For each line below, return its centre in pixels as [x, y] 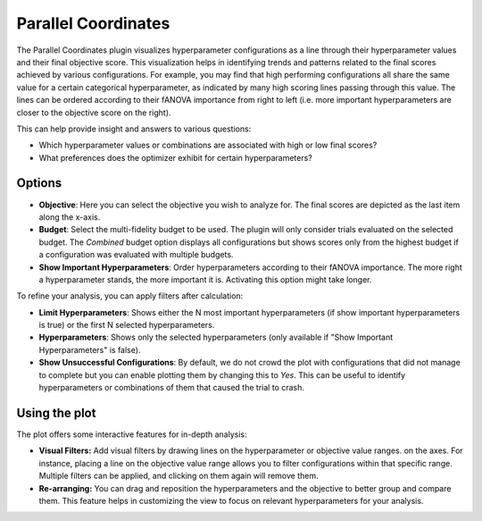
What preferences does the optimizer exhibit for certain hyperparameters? [175, 157]
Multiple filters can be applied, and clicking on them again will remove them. [179, 476]
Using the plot [56, 412]
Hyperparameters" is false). [90, 349]
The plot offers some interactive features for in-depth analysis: [132, 434]
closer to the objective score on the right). [94, 113]
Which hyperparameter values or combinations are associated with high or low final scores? [208, 145]
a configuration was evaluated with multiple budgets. [136, 255]
